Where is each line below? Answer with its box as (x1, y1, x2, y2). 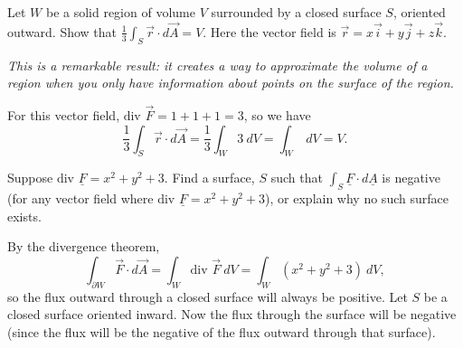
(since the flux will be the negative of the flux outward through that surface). (7, 322, 436, 341)
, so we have (243, 106, 311, 125)
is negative (382, 168, 440, 187)
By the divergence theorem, (7, 237, 160, 256)
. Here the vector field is (203, 22, 336, 41)
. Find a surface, (164, 168, 255, 187)
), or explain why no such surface (265, 189, 449, 208)
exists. (7, 206, 42, 225)
